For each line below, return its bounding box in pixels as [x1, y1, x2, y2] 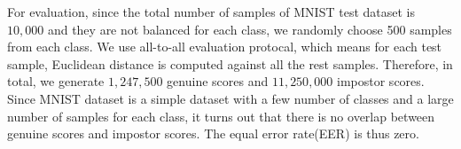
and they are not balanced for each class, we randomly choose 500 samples [47, 20, 452, 38]
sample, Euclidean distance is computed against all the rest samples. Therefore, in [7, 54, 453, 73]
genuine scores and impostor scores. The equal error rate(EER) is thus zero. [7, 124, 419, 143]
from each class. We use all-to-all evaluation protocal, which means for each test [7, 37, 442, 56]
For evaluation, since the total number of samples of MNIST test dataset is [7, 3, 415, 20]
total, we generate [7, 72, 105, 90]
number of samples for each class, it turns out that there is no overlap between [7, 106, 435, 125]
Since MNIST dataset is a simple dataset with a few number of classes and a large [7, 89, 454, 107]
